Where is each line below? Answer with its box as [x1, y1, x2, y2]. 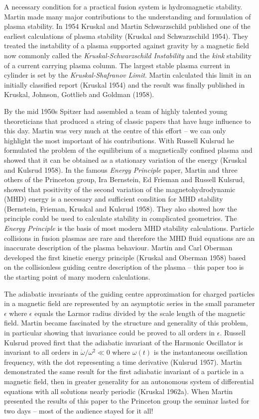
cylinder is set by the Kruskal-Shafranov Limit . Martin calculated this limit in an [4, 70, 252, 80]
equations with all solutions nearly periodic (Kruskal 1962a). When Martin [4, 386, 233, 396]
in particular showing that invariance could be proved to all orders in [4, 327, 215, 337]
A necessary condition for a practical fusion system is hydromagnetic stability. [4, 1, 243, 11]
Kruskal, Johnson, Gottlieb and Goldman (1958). [4, 89, 154, 100]
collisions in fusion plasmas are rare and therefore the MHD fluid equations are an [4, 232, 255, 243]
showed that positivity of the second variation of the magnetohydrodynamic [4, 184, 236, 194]
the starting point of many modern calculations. [4, 272, 150, 282]
